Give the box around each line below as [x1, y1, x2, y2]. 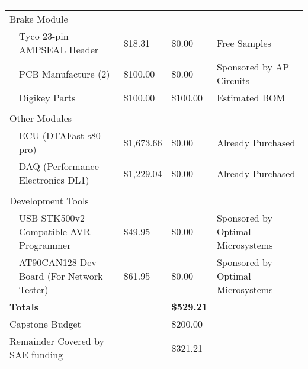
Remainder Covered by [9, 334, 104, 348]
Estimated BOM [216, 91, 285, 104]
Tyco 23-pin [19, 29, 69, 43]
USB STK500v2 [19, 211, 85, 224]
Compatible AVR [19, 224, 91, 238]
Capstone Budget [9, 317, 81, 331]
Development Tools [9, 194, 89, 207]
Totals [9, 300, 38, 313]
